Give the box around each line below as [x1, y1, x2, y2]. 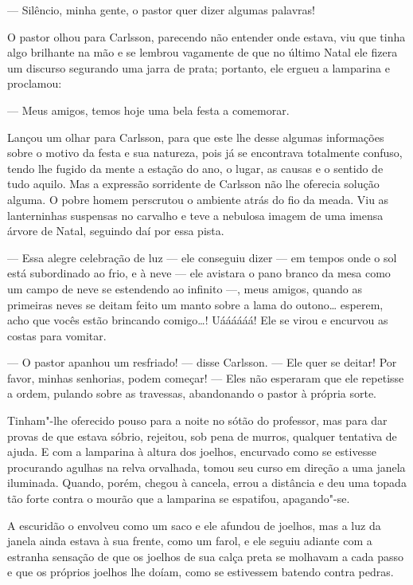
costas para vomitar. [7, 327, 107, 344]
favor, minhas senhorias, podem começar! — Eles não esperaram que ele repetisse [7, 369, 404, 386]
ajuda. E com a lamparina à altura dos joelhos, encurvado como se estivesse [7, 443, 376, 460]
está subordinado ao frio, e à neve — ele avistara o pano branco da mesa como [7, 265, 391, 281]
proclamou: [7, 75, 62, 92]
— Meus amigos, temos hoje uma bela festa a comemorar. [7, 101, 290, 118]
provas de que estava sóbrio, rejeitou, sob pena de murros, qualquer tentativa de [7, 427, 397, 444]
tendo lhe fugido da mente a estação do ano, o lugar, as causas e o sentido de [7, 159, 384, 176]
